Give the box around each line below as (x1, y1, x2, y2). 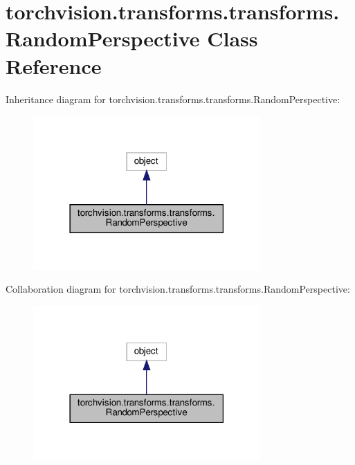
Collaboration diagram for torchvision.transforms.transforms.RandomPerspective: (6, 282, 350, 296)
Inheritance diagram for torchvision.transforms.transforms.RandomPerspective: (6, 91, 340, 106)
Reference (6, 51, 102, 80)
